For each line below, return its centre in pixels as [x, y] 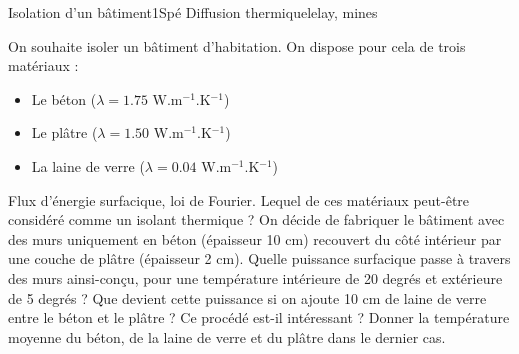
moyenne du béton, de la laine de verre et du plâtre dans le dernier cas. [227, 336]
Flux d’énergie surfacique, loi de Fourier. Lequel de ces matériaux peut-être [239, 199]
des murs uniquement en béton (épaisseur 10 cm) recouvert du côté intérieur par [255, 238]
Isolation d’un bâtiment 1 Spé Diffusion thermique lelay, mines [193, 12]
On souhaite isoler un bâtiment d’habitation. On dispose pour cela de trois [237, 45]
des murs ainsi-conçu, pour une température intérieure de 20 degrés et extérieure [255, 277]
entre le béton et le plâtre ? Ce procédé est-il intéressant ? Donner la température [259, 317]
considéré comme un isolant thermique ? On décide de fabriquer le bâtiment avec [256, 219]
